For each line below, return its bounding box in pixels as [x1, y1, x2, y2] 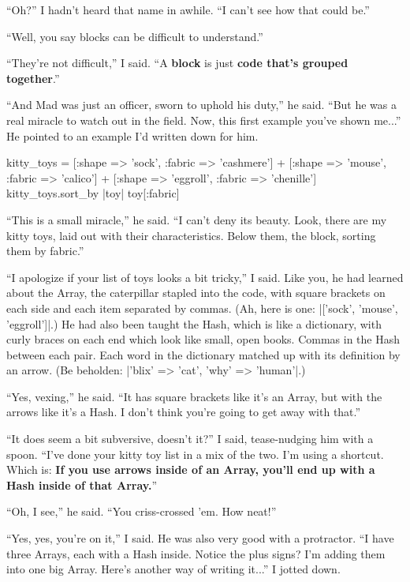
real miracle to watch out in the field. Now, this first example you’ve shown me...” [6, 111, 401, 128]
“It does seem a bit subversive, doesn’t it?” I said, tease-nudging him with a [6, 430, 374, 447]
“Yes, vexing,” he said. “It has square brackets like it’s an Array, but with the [6, 388, 382, 404]
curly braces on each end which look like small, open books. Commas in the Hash [6, 331, 400, 347]
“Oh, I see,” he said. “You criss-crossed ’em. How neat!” [6, 503, 277, 520]
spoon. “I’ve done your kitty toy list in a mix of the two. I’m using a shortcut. [6, 445, 384, 462]
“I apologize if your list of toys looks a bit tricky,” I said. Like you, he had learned [6, 268, 404, 285]
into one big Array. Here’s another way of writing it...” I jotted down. [6, 561, 341, 577]
